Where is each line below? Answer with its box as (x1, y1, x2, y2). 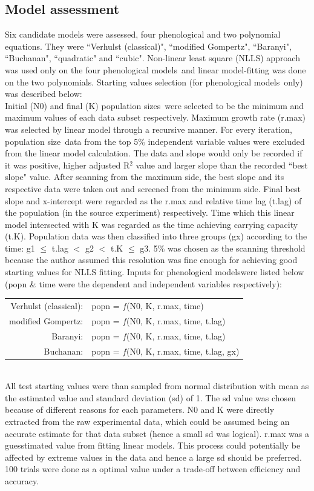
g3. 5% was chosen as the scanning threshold (140, 241, 306, 254)
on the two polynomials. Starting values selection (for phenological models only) (5, 75, 303, 88)
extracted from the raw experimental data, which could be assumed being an (5, 415, 290, 428)
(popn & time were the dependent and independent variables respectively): (5, 277, 283, 290)
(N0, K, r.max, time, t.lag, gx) (126, 344, 240, 357)
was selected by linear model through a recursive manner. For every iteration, (5, 122, 292, 135)
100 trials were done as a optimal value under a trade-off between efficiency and (5, 463, 301, 475)
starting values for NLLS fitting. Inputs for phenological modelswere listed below (5, 266, 304, 278)
